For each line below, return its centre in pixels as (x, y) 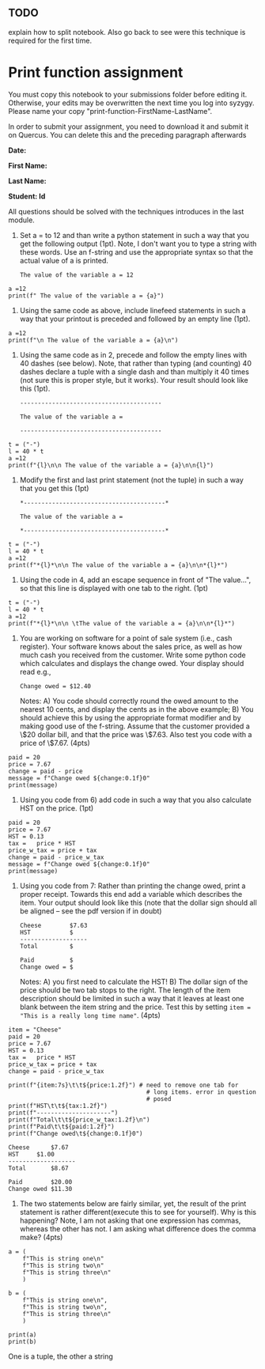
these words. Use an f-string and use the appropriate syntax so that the (136, 251)
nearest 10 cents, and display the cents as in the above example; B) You (136, 709)
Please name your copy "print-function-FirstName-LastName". (110, 111)
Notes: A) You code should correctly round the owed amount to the (129, 701)
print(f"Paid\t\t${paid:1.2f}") (61, 1126)
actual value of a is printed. (64, 260)
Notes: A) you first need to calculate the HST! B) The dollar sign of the (134, 981)
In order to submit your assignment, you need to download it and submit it (129, 127)
